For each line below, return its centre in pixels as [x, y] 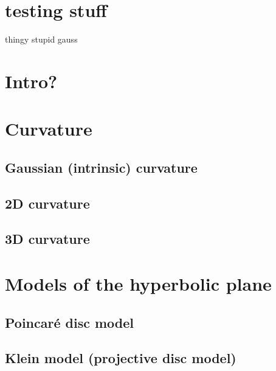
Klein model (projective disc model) [121, 358]
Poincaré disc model [70, 322]
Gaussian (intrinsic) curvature [101, 167]
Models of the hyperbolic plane [138, 283]
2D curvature [47, 203]
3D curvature [47, 239]
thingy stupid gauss [41, 39]
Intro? [31, 81]
